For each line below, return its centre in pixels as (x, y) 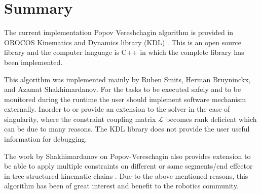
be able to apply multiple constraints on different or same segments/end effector (128, 166)
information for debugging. (46, 139)
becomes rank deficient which (211, 119)
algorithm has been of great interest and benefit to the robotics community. (121, 186)
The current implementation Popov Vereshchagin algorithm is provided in (119, 32)
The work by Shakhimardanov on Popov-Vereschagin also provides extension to (127, 156)
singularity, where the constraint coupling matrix (80, 119)
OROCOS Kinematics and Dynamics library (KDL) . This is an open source (123, 42)
